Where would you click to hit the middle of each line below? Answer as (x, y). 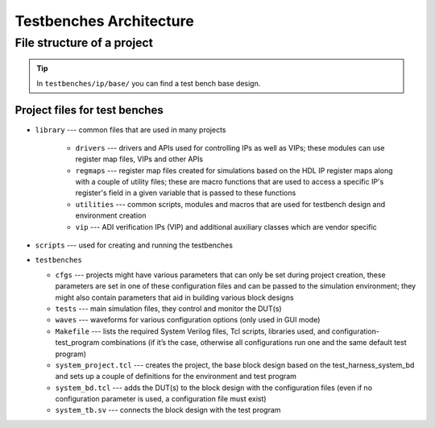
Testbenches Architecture (105, 21)
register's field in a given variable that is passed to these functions (186, 193)
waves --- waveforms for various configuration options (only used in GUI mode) (188, 320)
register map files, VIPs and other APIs (139, 159)
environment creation (111, 216)
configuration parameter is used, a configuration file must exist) (161, 399)
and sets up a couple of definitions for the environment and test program (176, 376)
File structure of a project (84, 43)
